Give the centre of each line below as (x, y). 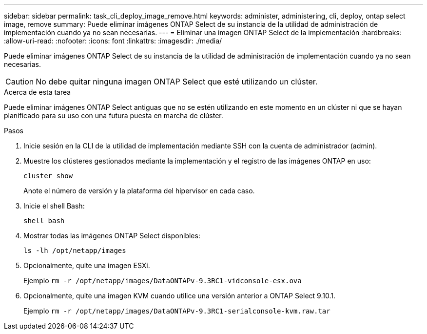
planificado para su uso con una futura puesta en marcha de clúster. (114, 115)
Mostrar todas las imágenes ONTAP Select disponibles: (112, 236)
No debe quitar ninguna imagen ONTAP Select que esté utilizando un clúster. (177, 82)
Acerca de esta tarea (38, 92)
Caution (20, 82)
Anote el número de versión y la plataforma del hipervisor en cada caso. (139, 191)
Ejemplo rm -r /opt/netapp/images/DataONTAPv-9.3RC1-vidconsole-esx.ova (163, 281)
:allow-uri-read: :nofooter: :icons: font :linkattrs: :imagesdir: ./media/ (113, 41)
